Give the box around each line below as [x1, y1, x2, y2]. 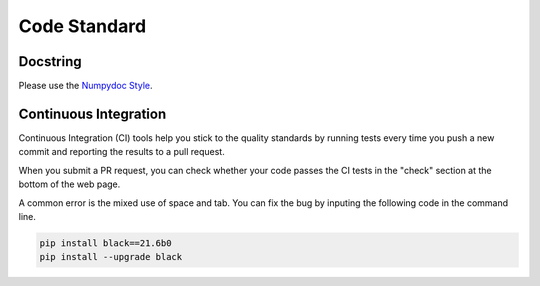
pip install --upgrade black [39, 251, 183, 263]
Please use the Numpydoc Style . [18, 80, 153, 92]
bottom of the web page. [18, 178, 121, 190]
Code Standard [18, 15, 147, 37]
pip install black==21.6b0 [39, 237, 172, 249]
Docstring [18, 53, 82, 70]
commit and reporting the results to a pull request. [18, 146, 225, 158]
